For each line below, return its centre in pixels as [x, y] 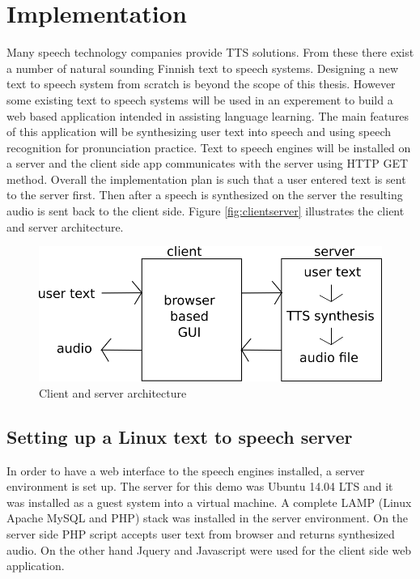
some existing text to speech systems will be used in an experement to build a [200, 99]
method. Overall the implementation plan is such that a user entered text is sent [206, 179]
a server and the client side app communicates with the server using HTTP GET [208, 163]
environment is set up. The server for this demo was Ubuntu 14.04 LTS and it [200, 486]
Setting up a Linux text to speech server [180, 436]
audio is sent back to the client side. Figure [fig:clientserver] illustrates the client [206, 211]
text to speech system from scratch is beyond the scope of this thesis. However [201, 84]
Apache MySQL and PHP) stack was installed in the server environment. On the [208, 518]
